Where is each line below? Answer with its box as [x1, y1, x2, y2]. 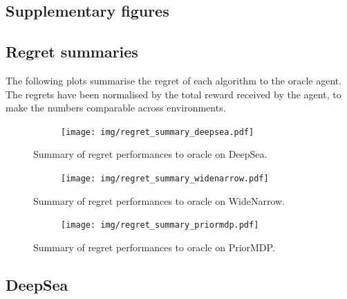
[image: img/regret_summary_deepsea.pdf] [61, 127, 254, 137]
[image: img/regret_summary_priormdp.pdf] [61, 220, 259, 230]
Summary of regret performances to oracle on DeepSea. [33, 147, 268, 161]
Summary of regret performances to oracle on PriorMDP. [33, 239, 275, 254]
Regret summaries [6, 41, 138, 62]
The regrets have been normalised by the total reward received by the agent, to [6, 87, 341, 101]
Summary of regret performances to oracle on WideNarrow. [33, 193, 285, 208]
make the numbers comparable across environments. [6, 100, 226, 115]
